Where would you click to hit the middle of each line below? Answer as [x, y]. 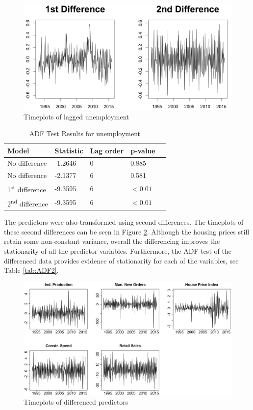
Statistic [69, 150]
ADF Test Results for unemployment [85, 133]
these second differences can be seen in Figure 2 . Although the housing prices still [127, 231]
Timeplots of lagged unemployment [76, 117]
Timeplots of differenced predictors [76, 402]
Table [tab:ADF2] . [31, 270]
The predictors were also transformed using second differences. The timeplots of [124, 222]
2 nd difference [28, 203]
